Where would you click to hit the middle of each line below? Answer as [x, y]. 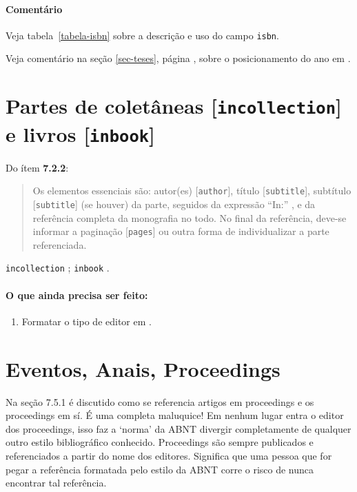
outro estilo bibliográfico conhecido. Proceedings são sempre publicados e [160, 442]
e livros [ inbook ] [80, 133]
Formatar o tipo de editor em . [86, 321]
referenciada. [60, 244]
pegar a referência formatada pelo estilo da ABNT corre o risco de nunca [160, 469]
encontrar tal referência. [56, 483]
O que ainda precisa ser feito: [77, 295]
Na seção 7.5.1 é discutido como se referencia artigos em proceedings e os [160, 401]
